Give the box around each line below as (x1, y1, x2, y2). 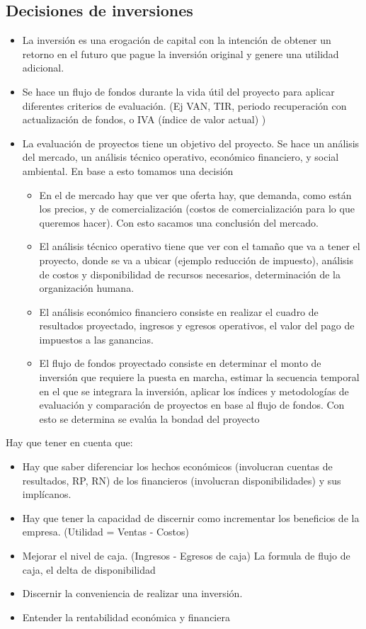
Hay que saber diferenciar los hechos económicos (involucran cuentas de (22, 459, 333, 474)
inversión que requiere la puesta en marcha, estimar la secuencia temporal (39, 370, 360, 385)
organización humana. (39, 280, 135, 295)
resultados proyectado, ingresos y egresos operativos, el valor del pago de (39, 318, 355, 333)
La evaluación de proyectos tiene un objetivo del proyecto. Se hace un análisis (22, 135, 360, 150)
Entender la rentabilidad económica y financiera (22, 609, 230, 624)
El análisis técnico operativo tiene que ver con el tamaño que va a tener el (39, 239, 360, 254)
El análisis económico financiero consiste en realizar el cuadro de (39, 304, 319, 319)
